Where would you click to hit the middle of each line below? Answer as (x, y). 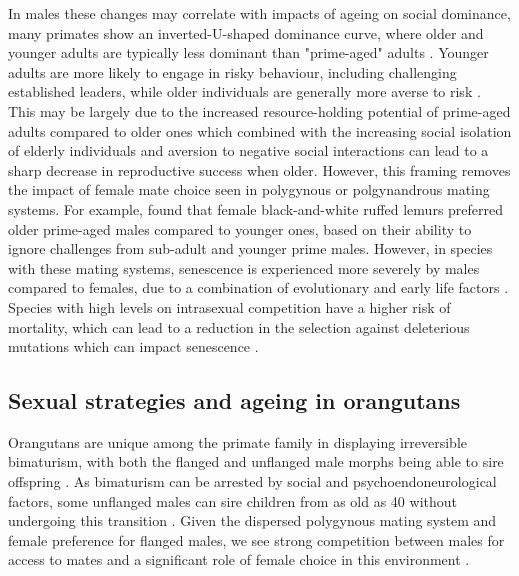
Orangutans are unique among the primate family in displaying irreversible (238, 441)
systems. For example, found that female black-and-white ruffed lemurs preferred (256, 208)
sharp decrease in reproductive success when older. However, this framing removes (259, 169)
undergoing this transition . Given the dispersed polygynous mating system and (252, 520)
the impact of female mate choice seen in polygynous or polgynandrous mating (249, 189)
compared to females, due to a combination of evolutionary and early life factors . (258, 287)
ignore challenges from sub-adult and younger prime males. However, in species (250, 248)
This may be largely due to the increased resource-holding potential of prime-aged (259, 110)
